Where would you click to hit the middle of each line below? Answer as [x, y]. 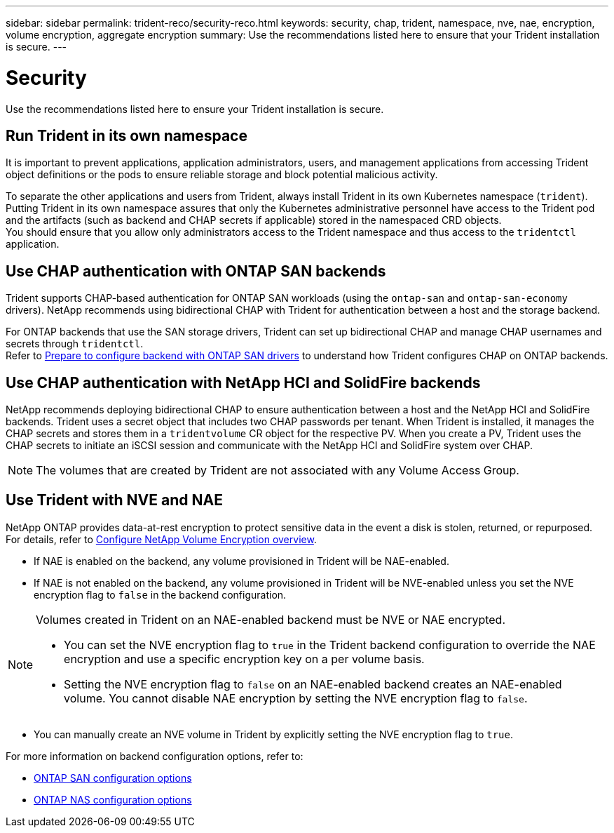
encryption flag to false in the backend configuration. [160, 594]
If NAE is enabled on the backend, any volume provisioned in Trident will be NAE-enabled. [241, 561]
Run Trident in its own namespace [127, 135]
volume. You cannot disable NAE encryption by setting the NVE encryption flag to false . [296, 698]
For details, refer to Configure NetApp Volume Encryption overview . [161, 539]
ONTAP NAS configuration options [113, 799]
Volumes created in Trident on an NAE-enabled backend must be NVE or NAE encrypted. [271, 619]
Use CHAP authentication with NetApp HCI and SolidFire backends [243, 382]
